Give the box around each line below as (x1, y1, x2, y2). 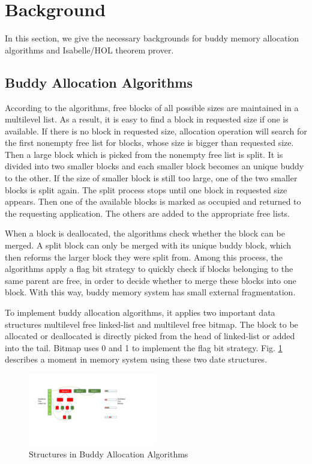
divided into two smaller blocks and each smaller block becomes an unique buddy (5, 160, 304, 172)
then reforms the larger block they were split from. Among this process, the (5, 250, 283, 263)
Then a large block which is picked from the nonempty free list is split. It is (5, 148, 283, 160)
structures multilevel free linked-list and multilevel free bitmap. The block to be (5, 318, 298, 330)
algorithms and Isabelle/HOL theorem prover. (5, 43, 174, 56)
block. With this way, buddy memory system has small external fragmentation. (5, 286, 296, 298)
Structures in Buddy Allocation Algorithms (29, 447, 188, 460)
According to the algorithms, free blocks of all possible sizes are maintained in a (5, 101, 299, 113)
